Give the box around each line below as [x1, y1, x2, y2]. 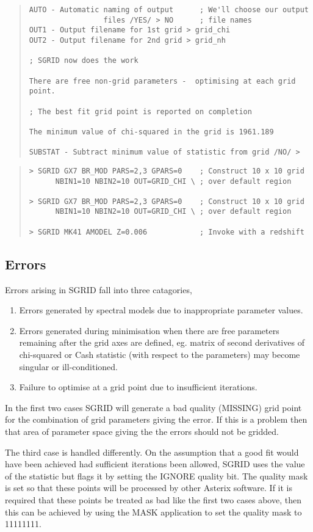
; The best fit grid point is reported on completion [29, 107, 252, 116]
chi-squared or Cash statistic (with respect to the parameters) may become [19, 348, 300, 361]
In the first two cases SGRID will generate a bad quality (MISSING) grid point [5, 401, 302, 414]
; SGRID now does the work [29, 56, 139, 65]
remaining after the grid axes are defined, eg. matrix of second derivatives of [19, 336, 304, 349]
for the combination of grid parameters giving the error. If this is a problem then [5, 413, 308, 426]
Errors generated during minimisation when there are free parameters [19, 324, 279, 337]
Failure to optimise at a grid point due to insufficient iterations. [19, 381, 257, 393]
